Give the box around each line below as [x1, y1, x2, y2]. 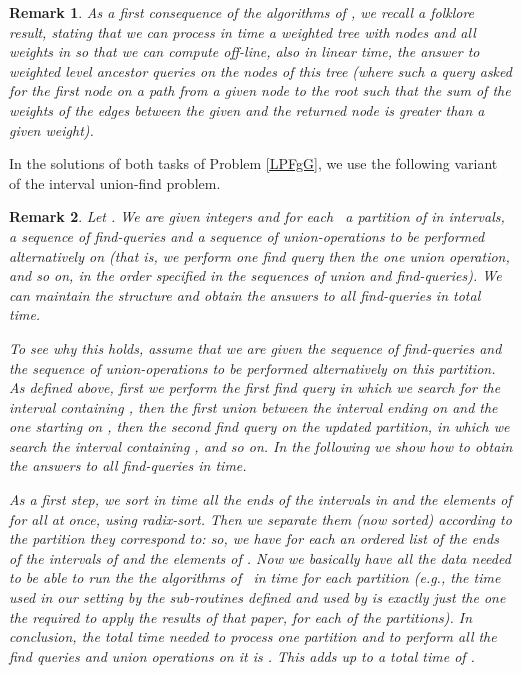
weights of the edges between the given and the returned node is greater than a [9, 99, 485, 120]
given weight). [9, 119, 94, 140]
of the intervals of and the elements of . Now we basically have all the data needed [9, 547, 511, 568]
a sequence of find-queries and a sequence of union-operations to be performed [9, 225, 485, 246]
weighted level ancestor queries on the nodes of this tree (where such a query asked [9, 60, 512, 81]
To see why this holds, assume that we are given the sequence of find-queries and [9, 337, 502, 358]
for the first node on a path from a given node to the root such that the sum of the [9, 80, 511, 101]
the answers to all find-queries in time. [9, 455, 247, 476]
